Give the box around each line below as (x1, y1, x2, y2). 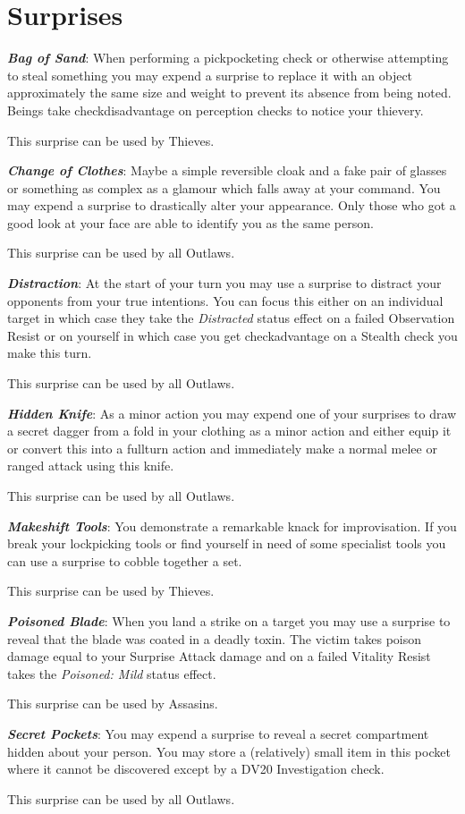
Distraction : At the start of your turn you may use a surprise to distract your (7, 274, 442, 293)
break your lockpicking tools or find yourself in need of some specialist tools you (7, 534, 446, 553)
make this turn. (7, 343, 92, 362)
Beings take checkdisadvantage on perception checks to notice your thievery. (7, 100, 424, 119)
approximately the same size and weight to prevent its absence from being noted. (7, 83, 452, 102)
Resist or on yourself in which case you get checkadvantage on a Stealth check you (7, 326, 458, 344)
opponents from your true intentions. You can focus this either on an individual (7, 291, 444, 309)
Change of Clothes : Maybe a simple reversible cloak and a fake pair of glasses (7, 161, 447, 180)
